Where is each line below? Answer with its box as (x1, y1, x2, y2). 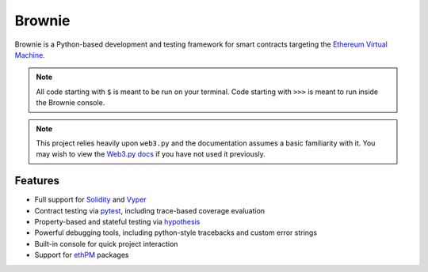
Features (14, 174, 59, 187)
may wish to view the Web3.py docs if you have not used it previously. (36, 149, 266, 159)
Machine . (14, 50, 45, 59)
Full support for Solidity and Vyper (34, 195, 147, 205)
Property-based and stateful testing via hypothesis (34, 217, 201, 226)
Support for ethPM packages (34, 250, 129, 260)
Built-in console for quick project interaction (34, 239, 178, 248)
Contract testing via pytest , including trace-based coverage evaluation (34, 206, 266, 215)
